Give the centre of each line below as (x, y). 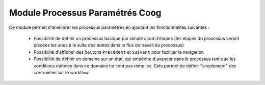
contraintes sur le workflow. (62, 72)
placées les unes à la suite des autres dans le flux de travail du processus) (109, 45)
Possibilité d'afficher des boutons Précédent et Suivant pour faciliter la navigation (119, 52)
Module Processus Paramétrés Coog (85, 13)
